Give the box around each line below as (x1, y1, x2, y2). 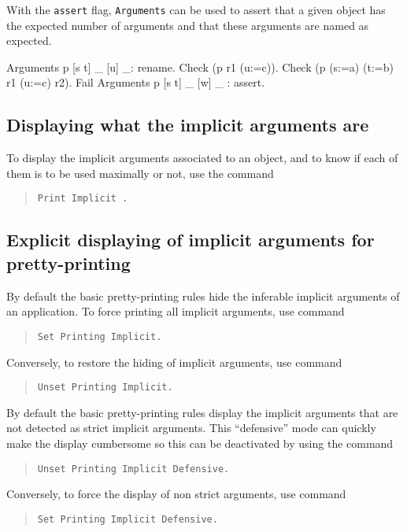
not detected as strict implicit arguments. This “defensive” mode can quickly (6, 419, 376, 436)
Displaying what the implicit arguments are (6, 113, 369, 137)
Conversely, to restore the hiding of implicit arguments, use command (6, 353, 342, 370)
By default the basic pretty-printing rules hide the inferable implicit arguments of (6, 287, 400, 304)
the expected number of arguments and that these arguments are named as (6, 17, 369, 33)
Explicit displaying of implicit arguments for (6, 227, 375, 252)
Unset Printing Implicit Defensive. (37, 463, 230, 475)
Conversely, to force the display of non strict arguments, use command (6, 486, 346, 502)
